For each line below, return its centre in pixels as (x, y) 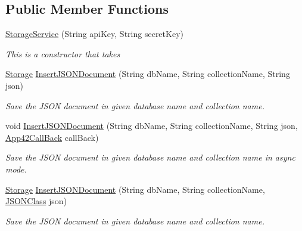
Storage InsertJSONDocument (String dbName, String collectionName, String (148, 74)
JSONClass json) (36, 201)
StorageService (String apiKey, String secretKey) (94, 34)
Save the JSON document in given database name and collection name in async (150, 157)
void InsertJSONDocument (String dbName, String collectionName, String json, (152, 126)
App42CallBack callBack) (52, 137)
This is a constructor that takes (63, 53)
